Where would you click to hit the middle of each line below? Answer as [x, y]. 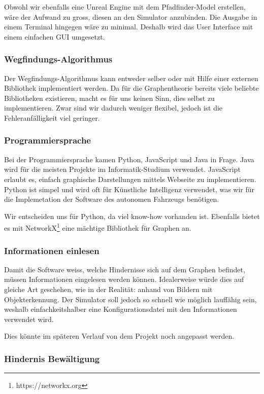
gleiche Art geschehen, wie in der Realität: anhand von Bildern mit [108, 289]
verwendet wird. [29, 319]
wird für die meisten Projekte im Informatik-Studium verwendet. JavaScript [122, 169]
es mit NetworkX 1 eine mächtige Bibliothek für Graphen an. [98, 227]
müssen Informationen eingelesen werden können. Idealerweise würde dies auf [124, 279]
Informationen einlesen [52, 250]
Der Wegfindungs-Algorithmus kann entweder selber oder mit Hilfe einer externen [131, 78]
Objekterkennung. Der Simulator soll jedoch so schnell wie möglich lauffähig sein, [130, 299]
